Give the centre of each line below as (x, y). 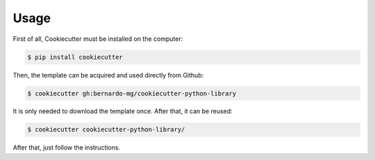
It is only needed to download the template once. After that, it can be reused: (123, 112)
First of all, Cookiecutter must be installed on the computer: (98, 39)
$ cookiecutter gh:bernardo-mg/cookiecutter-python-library (132, 93)
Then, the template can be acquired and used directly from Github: (108, 75)
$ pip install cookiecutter (75, 57)
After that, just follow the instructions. (67, 148)
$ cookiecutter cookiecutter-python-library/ (106, 130)
